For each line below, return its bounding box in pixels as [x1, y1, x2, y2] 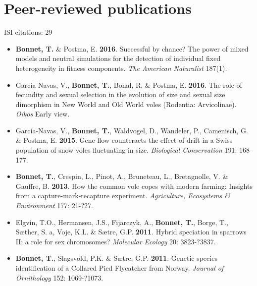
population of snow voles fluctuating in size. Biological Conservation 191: [15, 145, 237, 155]
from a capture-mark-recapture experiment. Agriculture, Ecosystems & [15, 190, 230, 201]
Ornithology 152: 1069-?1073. [15, 272, 103, 283]
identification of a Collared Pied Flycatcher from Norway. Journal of [15, 263, 224, 273]
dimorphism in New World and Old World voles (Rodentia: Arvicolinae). [15, 99, 237, 109]
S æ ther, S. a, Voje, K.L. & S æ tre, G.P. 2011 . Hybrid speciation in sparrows [15, 227, 247, 237]
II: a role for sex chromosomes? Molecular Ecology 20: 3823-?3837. [15, 236, 216, 246]
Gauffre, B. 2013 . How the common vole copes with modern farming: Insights [15, 180, 253, 191]
